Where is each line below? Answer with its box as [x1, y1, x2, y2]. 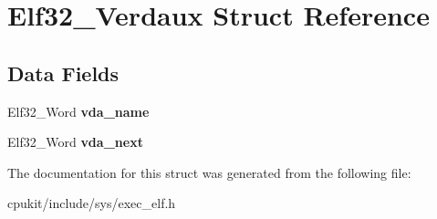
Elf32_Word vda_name [7, 101, 150, 120]
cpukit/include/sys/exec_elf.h [7, 193, 176, 213]
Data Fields [7, 58, 120, 87]
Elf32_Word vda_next [7, 132, 143, 151]
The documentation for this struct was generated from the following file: [7, 162, 411, 182]
